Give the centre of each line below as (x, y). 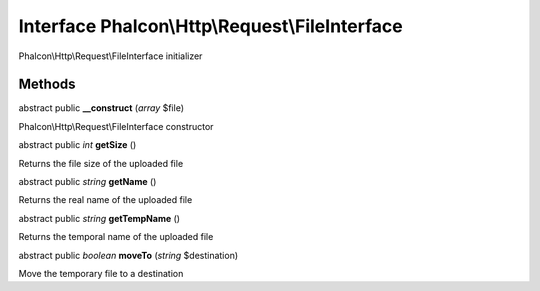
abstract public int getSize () (77, 145)
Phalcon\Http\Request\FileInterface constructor (116, 126)
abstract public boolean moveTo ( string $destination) (128, 255)
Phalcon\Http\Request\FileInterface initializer (110, 56)
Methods (47, 84)
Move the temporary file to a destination (101, 273)
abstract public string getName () (87, 182)
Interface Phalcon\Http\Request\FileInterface (211, 26)
